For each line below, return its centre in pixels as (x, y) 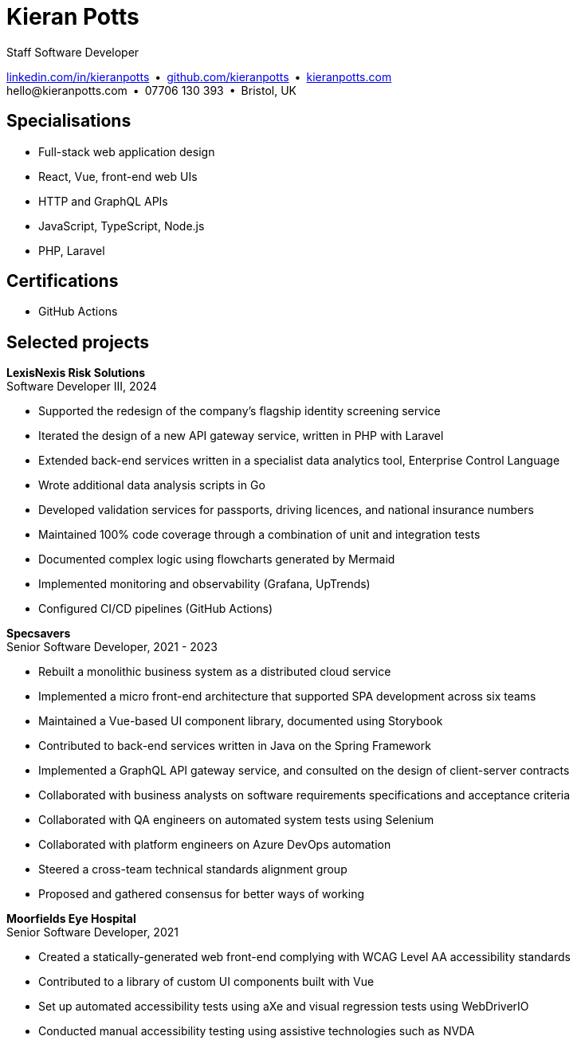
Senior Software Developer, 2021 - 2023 (112, 647)
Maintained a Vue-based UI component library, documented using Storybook (241, 721)
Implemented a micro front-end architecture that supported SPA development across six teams (287, 697)
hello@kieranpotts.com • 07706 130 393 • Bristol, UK (151, 90)
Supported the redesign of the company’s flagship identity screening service (239, 411)
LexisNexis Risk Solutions (76, 373)
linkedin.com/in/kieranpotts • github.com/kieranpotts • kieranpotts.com (199, 77)
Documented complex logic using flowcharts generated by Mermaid (217, 559)
